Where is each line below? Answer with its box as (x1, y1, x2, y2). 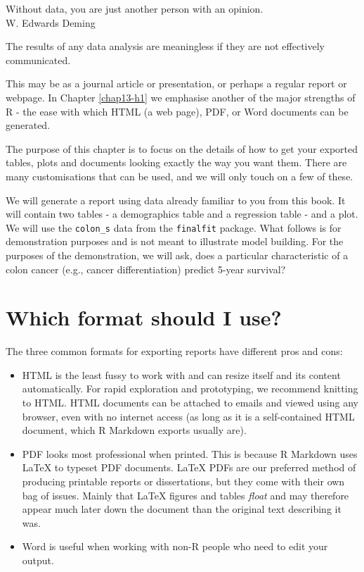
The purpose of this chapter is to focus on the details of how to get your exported (6, 141, 358, 156)
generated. (6, 118, 51, 132)
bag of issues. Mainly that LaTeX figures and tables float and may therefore (22, 487, 349, 502)
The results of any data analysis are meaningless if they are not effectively (6, 39, 325, 54)
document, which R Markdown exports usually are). (22, 423, 247, 437)
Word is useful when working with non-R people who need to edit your (22, 539, 328, 554)
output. (22, 553, 54, 567)
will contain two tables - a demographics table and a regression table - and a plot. (6, 206, 358, 221)
